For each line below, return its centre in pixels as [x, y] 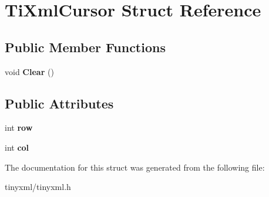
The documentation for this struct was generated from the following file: [135, 167]
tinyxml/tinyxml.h [38, 187]
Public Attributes [59, 103]
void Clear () [29, 71]
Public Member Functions [85, 47]
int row [19, 128]
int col [17, 147]
